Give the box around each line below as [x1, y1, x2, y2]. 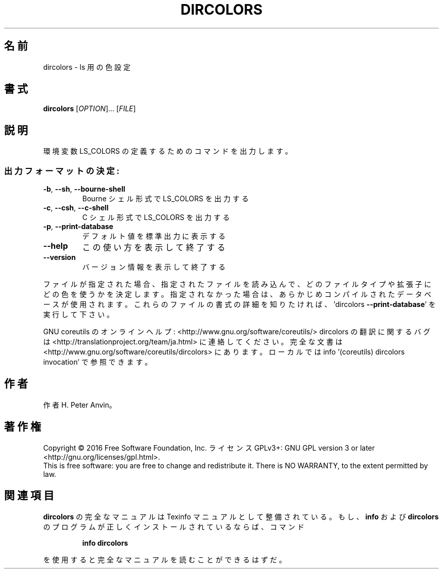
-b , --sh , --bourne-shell [43, 185, 125, 194]
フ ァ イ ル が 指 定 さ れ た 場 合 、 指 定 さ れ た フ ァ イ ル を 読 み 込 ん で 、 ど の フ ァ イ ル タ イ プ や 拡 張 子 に [43, 280, 431, 289]
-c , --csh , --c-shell [43, 203, 109, 212]
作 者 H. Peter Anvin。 [43, 400, 116, 409]
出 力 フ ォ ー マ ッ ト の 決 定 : [4, 165, 120, 176]
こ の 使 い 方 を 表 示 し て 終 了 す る [82, 242, 226, 253]
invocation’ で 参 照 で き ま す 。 [43, 358, 152, 367]
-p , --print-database [43, 222, 113, 231]
